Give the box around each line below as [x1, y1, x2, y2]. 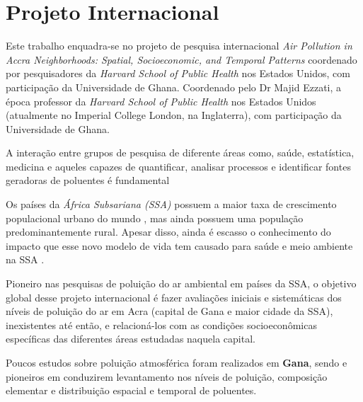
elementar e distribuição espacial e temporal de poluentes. [6, 383, 257, 398]
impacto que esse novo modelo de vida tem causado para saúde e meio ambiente [6, 238, 353, 253]
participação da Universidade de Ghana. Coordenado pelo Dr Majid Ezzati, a [6, 79, 342, 94]
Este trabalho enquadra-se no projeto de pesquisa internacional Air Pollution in [6, 38, 352, 53]
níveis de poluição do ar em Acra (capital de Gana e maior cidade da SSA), [6, 304, 333, 318]
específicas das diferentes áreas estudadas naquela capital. [6, 331, 255, 346]
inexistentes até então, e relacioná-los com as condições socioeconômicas [6, 317, 317, 332]
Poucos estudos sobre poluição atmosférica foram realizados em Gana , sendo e [6, 355, 347, 369]
